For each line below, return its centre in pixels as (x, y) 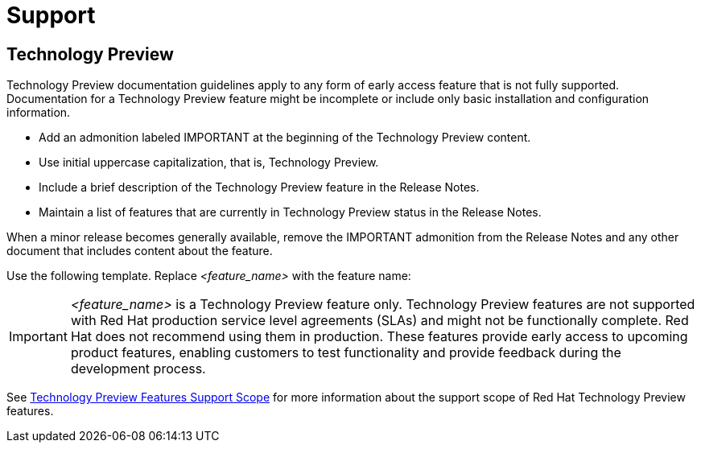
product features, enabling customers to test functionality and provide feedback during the (346, 353)
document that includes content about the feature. (140, 251)
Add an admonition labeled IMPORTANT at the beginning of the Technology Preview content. (285, 138)
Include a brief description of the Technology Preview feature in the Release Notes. (259, 187)
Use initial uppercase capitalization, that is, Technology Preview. (209, 163)
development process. (138, 369)
